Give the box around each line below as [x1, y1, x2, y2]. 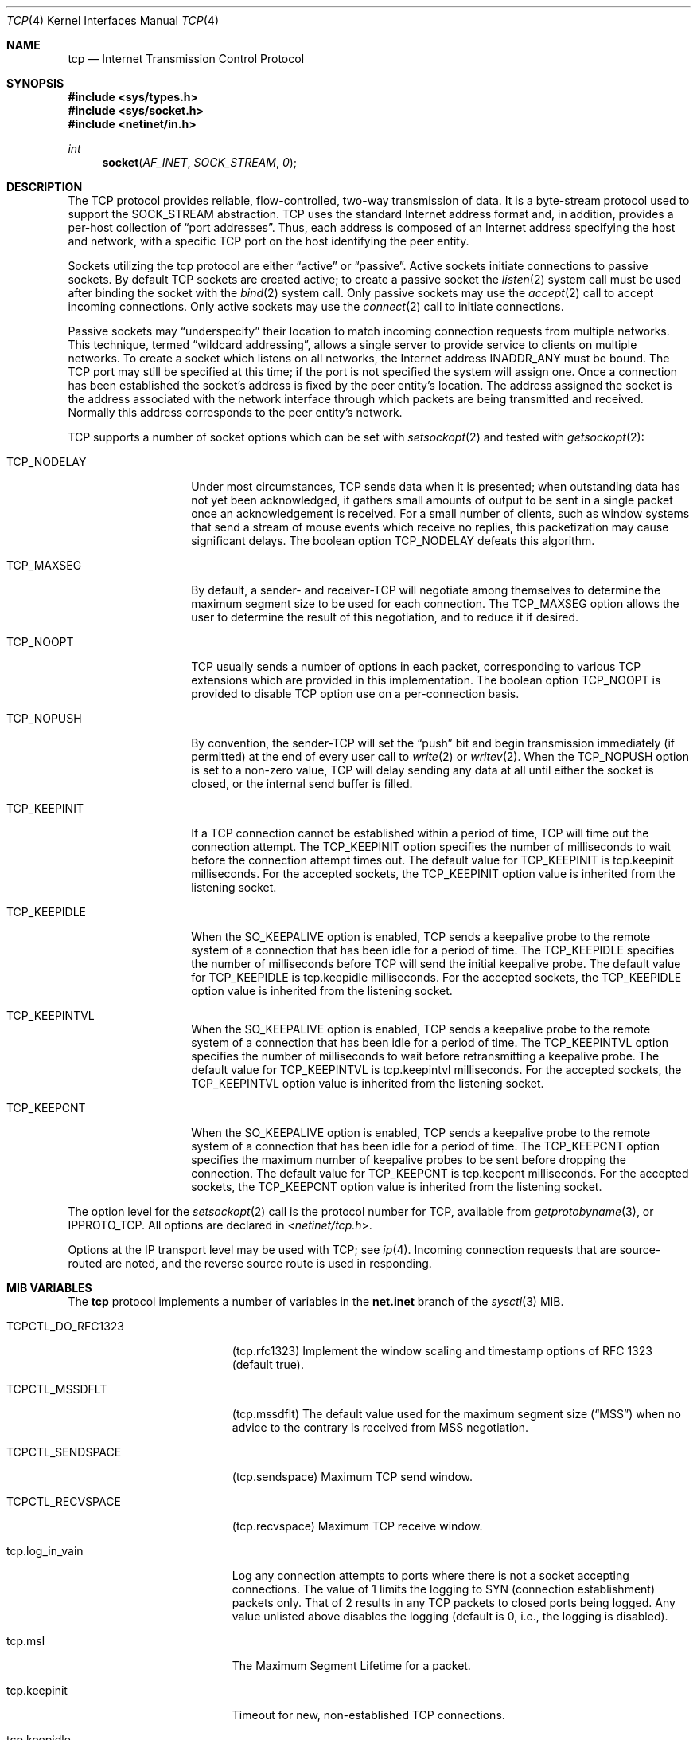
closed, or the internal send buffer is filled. [191, 777, 413, 790]
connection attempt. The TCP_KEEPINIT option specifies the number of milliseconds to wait [191, 840, 671, 853]
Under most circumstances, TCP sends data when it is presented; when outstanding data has [191, 480, 680, 493]
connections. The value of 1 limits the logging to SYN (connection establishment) [232, 1582, 656, 1596]
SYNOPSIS [6, 76, 64, 90]
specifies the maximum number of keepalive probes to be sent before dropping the [191, 1153, 626, 1166]
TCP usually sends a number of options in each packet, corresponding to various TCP [191, 660, 641, 673]
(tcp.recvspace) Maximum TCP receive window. [232, 1519, 483, 1533]
